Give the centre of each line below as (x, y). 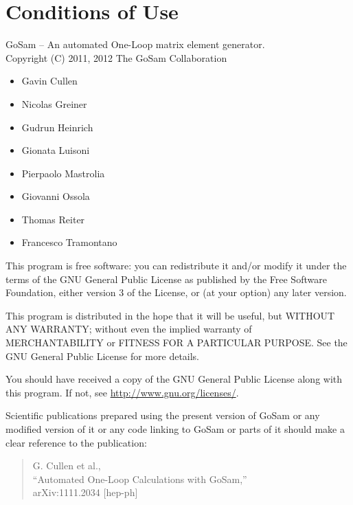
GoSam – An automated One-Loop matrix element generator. (135, 44)
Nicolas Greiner (54, 103)
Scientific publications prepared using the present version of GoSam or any (163, 415)
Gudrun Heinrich (57, 127)
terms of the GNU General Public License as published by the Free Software (166, 279)
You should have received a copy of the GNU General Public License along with (174, 379)
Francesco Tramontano (69, 242)
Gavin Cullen (49, 81)
